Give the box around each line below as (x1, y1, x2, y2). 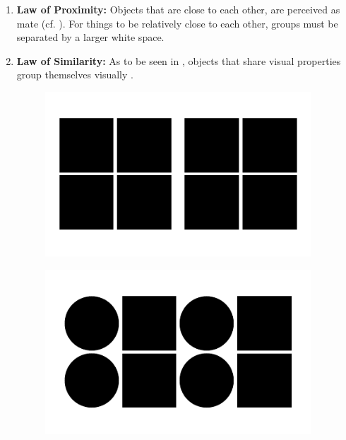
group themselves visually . (16, 67, 133, 82)
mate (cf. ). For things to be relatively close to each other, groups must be (16, 16, 338, 30)
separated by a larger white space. (16, 30, 165, 44)
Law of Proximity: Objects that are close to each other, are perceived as (16, 2, 340, 16)
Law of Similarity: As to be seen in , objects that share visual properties (16, 53, 341, 68)
